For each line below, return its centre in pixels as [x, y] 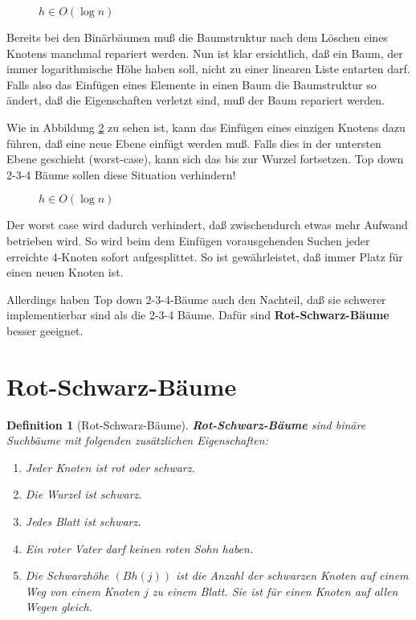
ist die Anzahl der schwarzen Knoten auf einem [292, 575]
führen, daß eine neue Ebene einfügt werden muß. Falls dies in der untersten [194, 143]
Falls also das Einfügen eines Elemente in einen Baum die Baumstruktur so [192, 84]
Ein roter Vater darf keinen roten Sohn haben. [139, 548]
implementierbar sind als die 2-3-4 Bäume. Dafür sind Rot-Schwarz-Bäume [198, 315]
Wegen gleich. [59, 607]
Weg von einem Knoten [82, 591]
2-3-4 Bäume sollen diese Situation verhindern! [121, 174]
